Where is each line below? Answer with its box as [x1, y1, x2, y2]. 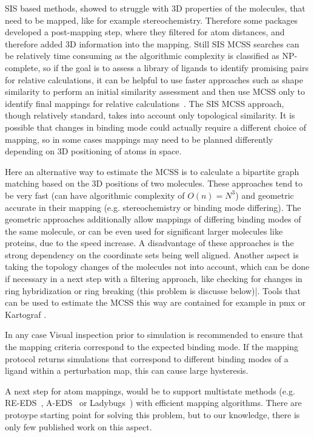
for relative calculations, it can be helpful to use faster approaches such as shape [5, 73, 303, 86]
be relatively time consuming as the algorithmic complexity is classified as [5, 49, 279, 62]
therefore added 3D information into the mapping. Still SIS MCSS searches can [5, 37, 299, 50]
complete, [5, 61, 41, 74]
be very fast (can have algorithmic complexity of [5, 188, 185, 201]
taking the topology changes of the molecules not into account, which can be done [5, 260, 310, 273]
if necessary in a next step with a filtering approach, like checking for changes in [5, 272, 302, 285]
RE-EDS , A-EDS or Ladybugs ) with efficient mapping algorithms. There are [5, 396, 302, 409]
